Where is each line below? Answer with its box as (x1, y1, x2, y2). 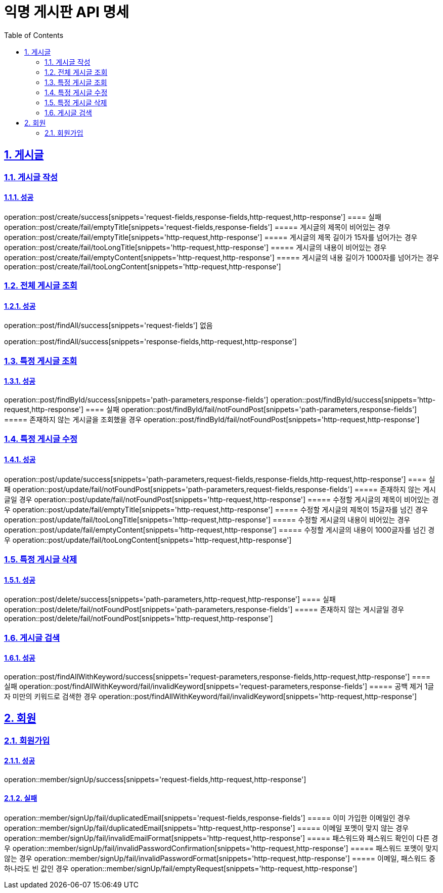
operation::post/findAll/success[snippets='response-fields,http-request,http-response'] (4, 337, 297, 346)
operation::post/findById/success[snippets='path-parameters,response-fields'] (4, 395, 269, 404)
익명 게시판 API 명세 (4, 4, 129, 21)
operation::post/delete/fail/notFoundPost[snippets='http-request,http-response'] (4, 614, 273, 623)
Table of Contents (4, 30, 64, 39)
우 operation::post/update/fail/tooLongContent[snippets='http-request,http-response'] (4, 535, 292, 544)
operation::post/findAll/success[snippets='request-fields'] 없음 (4, 321, 213, 330)
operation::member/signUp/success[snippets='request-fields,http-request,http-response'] (4, 775, 306, 784)
